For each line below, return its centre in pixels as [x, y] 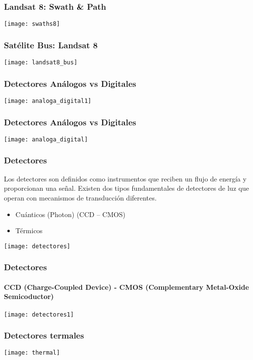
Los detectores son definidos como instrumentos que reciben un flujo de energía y [125, 178]
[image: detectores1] [39, 314]
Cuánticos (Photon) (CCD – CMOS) [70, 214]
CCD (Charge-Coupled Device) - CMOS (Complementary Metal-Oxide [126, 287]
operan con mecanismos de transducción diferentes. [80, 197]
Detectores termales [44, 335]
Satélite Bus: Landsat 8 [51, 45]
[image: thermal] [32, 353]
